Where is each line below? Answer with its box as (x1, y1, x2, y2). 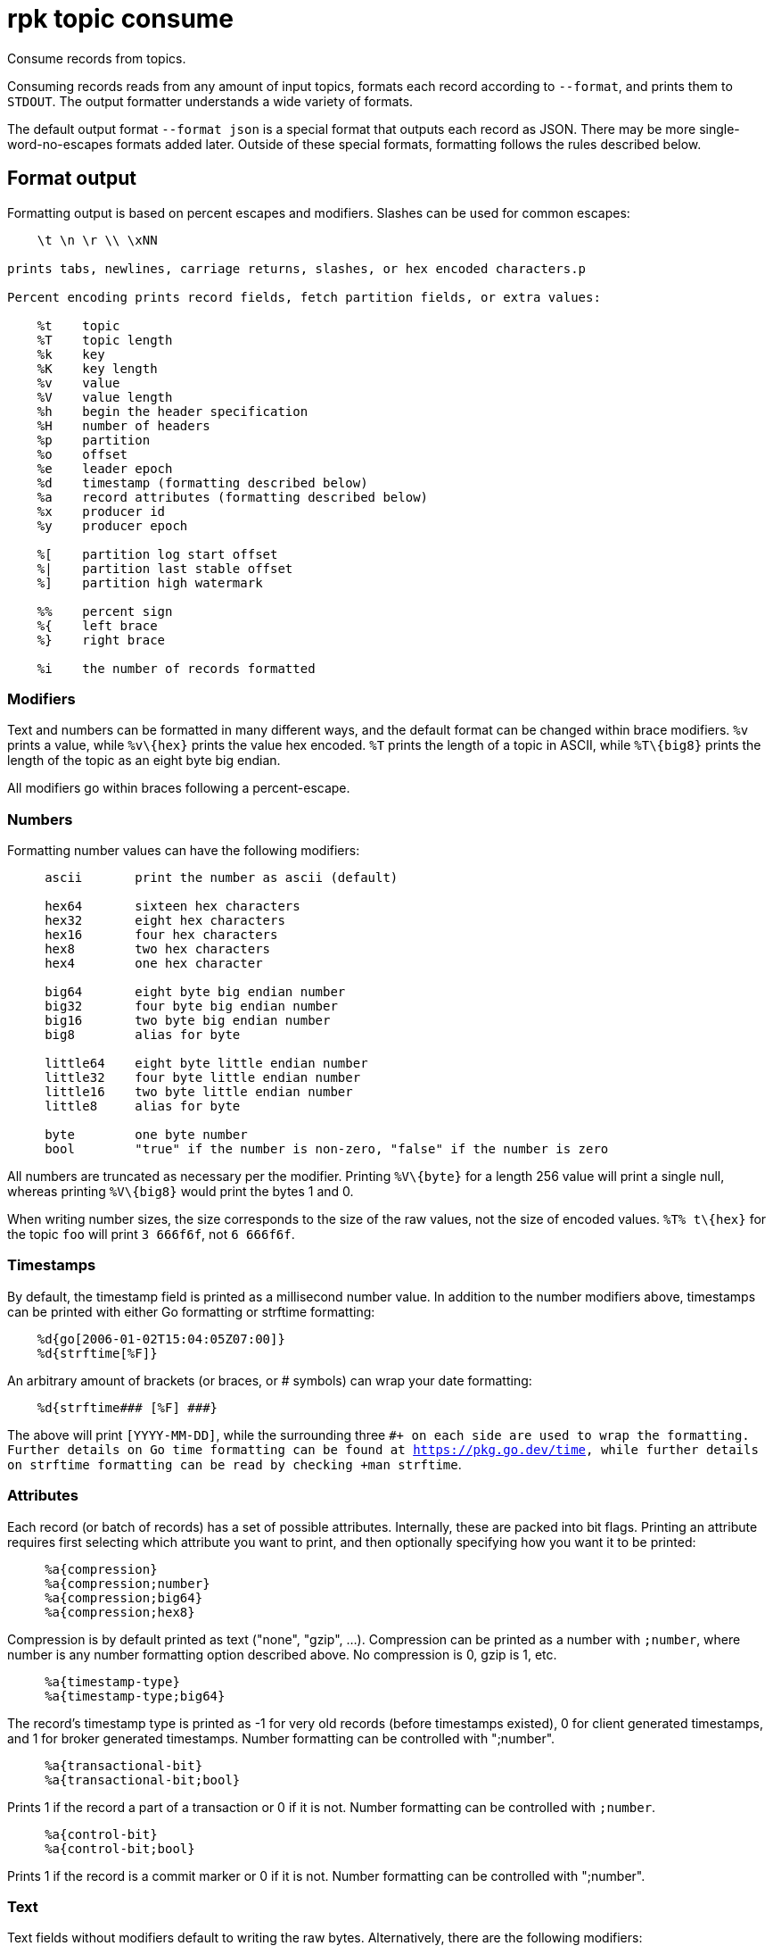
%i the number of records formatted (37, 661, 316, 676)
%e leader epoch (37, 461, 173, 476)
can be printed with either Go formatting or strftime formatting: (7, 1303, 375, 1319)
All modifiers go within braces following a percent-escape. (7, 780, 350, 796)
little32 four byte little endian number (45, 1070, 361, 1085)
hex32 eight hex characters (45, 913, 285, 928)
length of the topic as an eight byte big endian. (7, 753, 281, 769)
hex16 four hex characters (45, 927, 278, 943)
